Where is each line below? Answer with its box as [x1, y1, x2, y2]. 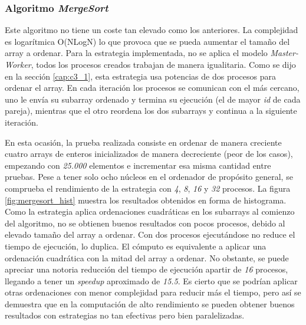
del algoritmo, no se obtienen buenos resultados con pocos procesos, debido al [5, 216, 285, 229]
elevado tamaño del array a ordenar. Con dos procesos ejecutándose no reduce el [5, 228, 295, 241]
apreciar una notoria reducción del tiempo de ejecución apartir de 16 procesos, [5, 263, 288, 275]
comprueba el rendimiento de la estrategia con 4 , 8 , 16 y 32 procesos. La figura [5, 182, 291, 194]
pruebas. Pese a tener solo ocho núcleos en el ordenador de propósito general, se [5, 170, 293, 183]
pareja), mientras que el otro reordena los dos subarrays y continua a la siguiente [5, 104, 297, 117]
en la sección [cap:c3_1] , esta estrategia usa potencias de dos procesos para [5, 70, 276, 82]
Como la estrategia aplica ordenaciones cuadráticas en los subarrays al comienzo [5, 205, 295, 218]
